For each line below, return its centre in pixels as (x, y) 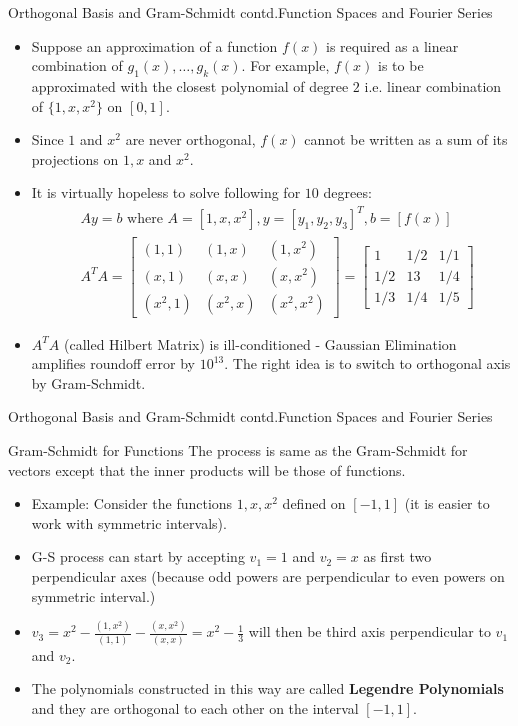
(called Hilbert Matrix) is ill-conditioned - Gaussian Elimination (260, 343)
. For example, (285, 65)
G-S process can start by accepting (138, 556)
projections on (75, 158)
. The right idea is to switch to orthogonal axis (367, 363)
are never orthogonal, (190, 139)
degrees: (347, 192)
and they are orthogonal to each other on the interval (195, 707)
